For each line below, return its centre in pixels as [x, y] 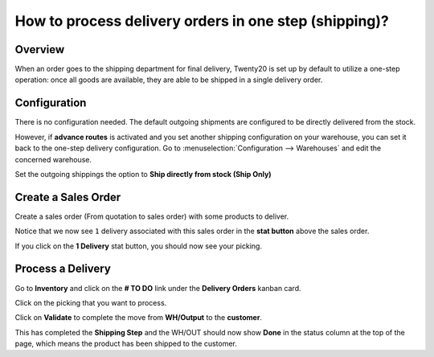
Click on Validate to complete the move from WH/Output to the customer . [139, 318]
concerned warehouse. [53, 159]
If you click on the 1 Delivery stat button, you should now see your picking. [139, 246]
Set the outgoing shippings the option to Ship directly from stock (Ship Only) [143, 174]
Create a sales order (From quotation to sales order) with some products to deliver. [152, 216]
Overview [40, 49]
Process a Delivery [63, 269]
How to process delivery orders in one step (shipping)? [202, 21]
